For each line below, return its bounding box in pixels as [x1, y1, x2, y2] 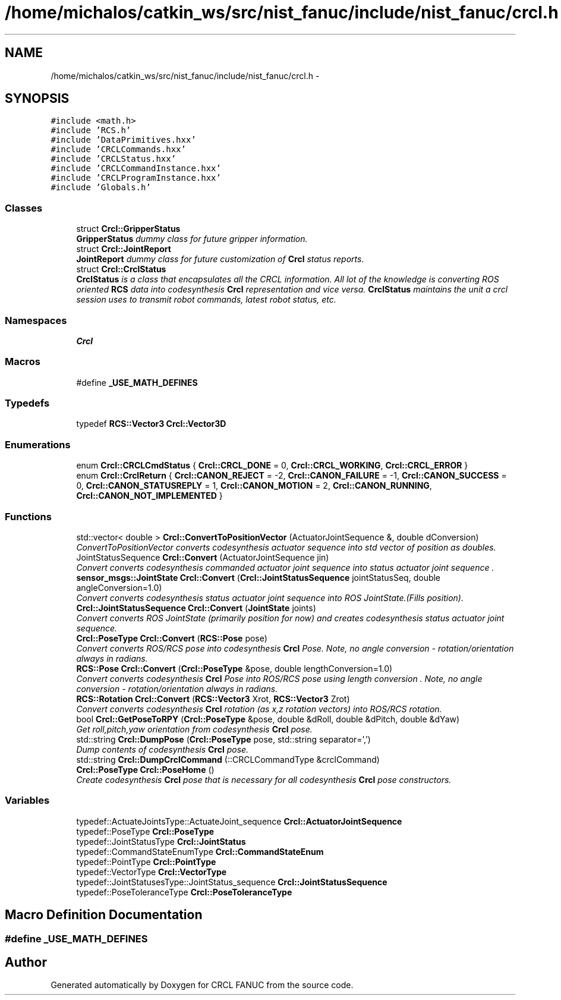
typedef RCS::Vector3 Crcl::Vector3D [76, 419, 226, 429]
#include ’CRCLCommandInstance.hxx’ [51, 163, 221, 174]
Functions [5, 510, 52, 523]
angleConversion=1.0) [76, 582, 162, 593]
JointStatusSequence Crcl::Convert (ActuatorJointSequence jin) [76, 552, 329, 562]
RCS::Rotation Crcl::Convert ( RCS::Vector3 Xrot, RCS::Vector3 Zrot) [76, 693, 350, 704]
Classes [5, 202, 43, 214]
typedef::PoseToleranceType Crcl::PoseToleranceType [76, 886, 292, 897]
